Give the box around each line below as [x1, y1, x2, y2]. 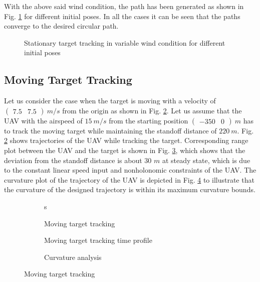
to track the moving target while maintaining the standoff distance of [4, 125, 217, 135]
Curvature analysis [44, 251, 102, 262]
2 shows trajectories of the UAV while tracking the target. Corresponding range [4, 135, 248, 146]
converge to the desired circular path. [4, 21, 119, 31]
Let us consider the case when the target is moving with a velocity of [4, 95, 216, 106]
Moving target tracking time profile [44, 235, 152, 245]
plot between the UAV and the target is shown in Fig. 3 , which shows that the [4, 145, 245, 155]
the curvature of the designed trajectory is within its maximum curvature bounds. [4, 184, 255, 195]
